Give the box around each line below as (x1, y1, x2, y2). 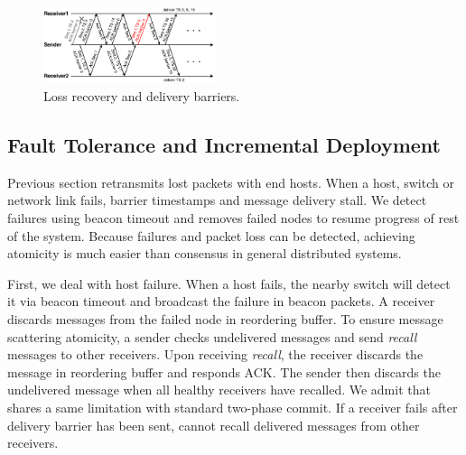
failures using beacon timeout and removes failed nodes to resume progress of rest (7, 209, 460, 227)
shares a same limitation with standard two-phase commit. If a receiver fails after (7, 398, 458, 416)
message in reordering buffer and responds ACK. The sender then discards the (7, 362, 441, 381)
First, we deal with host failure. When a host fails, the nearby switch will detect (7, 274, 451, 292)
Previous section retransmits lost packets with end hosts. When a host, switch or (7, 172, 454, 191)
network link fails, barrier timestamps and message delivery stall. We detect (7, 190, 427, 209)
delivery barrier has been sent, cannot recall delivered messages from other (7, 415, 420, 434)
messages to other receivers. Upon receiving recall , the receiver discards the (7, 345, 424, 364)
